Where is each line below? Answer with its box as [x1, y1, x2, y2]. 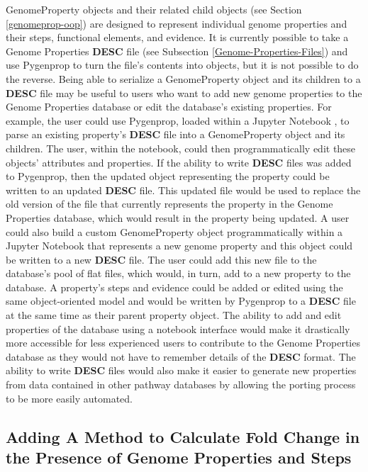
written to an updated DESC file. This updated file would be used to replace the [6, 182, 361, 197]
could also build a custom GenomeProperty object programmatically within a [6, 224, 343, 239]
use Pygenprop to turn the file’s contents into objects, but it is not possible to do [6, 57, 359, 72]
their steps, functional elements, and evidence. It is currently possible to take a [6, 30, 349, 45]
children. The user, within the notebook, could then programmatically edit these [6, 140, 356, 155]
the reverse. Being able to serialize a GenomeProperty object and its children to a [6, 71, 361, 86]
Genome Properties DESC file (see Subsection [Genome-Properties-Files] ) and [6, 43, 348, 58]
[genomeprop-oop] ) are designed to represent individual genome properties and [6, 16, 347, 30]
